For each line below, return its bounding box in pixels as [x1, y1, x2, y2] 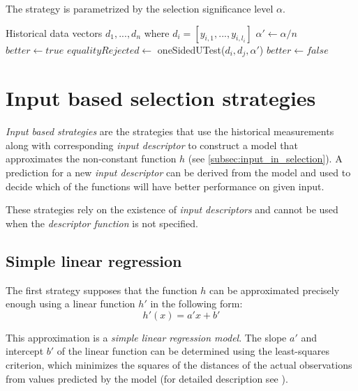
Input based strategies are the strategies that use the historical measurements [6, 124, 334, 139]
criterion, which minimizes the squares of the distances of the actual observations [6, 357, 352, 371]
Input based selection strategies [6, 84, 316, 112]
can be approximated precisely [209, 282, 340, 297]
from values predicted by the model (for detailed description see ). [6, 371, 288, 385]
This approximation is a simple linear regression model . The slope [6, 330, 287, 344]
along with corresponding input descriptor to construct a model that [6, 137, 298, 152]
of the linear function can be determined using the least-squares [57, 344, 329, 358]
